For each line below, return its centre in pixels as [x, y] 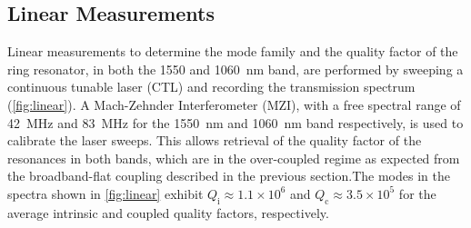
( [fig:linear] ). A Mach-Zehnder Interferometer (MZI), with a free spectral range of [234, 104]
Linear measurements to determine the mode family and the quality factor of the [233, 51]
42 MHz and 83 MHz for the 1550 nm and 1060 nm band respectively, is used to [235, 122]
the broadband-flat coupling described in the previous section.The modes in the [229, 176]
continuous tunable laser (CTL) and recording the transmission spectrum [211, 87]
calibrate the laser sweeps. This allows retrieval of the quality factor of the [215, 140]
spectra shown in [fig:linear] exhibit [105, 193]
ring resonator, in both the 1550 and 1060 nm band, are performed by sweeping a [235, 69]
